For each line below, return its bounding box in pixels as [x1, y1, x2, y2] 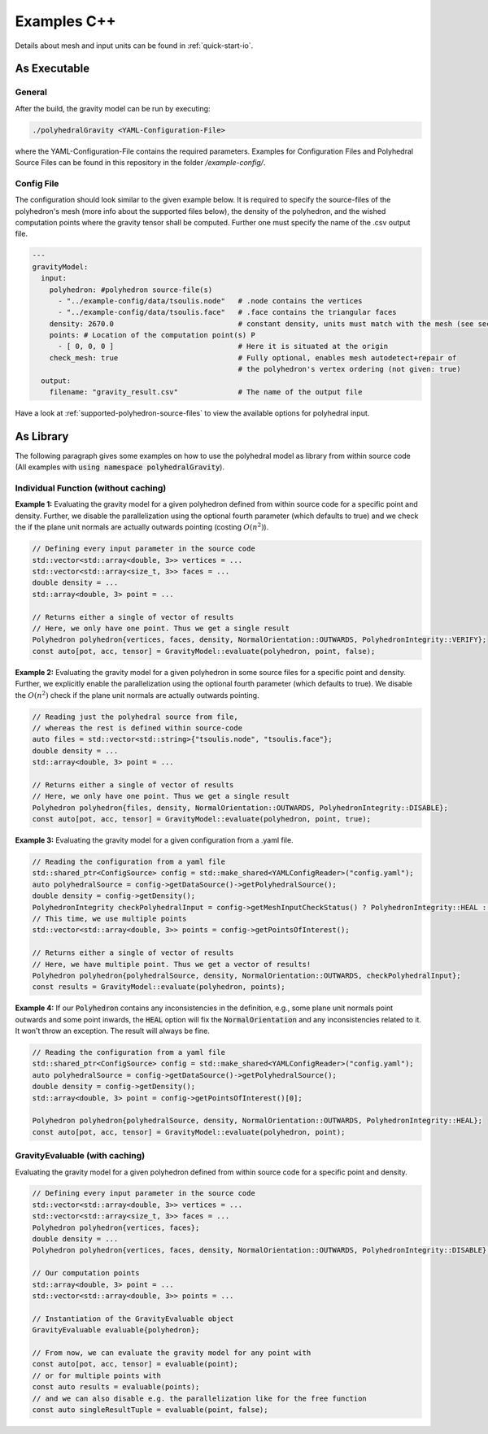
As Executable [15, 62, 90, 76]
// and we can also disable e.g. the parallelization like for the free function [32, 1393, 368, 1403]
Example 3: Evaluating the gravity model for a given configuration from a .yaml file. [15, 835, 294, 845]
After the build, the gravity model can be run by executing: [15, 103, 211, 113]
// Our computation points [32, 1269, 140, 1278]
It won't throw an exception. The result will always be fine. [15, 1026, 211, 1036]
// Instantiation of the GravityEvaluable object [32, 1314, 234, 1323]
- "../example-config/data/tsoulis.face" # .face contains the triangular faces [58, 307, 398, 317]
